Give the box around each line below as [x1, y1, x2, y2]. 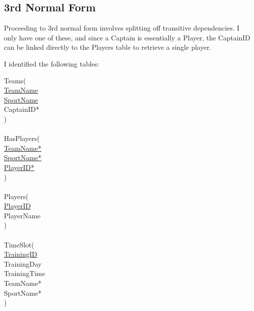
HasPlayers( [4, 133, 40, 143]
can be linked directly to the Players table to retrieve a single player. [4, 42, 212, 52]
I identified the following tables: [4, 58, 99, 69]
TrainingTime [4, 268, 45, 278]
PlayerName [4, 210, 41, 220]
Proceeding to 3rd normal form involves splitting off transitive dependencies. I [4, 23, 240, 33]
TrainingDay [4, 258, 42, 269]
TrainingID [4, 249, 37, 259]
